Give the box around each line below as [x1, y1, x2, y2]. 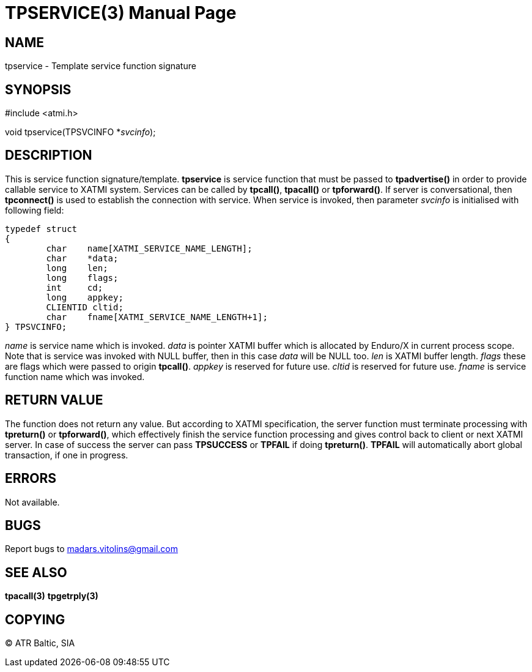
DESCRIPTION [5, 147, 92, 163]
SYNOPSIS [5, 81, 72, 97]
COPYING [5, 611, 65, 627]
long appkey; [46, 292, 124, 302]
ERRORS [5, 471, 57, 487]
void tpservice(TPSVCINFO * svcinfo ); [5, 127, 156, 138]
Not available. [5, 496, 60, 507]
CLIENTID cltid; [46, 302, 124, 312]
